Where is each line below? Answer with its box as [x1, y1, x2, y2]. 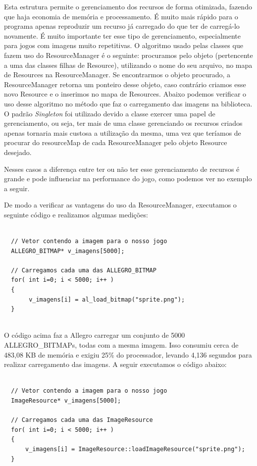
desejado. [4, 147, 32, 157]
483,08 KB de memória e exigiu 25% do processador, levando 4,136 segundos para [4, 349, 252, 360]
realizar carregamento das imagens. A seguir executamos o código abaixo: [4, 359, 227, 369]
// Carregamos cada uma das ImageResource [11, 416, 153, 424]
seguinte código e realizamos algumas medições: [4, 209, 148, 219]
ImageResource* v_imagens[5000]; [11, 397, 121, 404]
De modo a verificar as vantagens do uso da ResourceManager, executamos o [4, 200, 237, 210]
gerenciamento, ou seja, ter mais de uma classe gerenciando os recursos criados [4, 118, 243, 128]
